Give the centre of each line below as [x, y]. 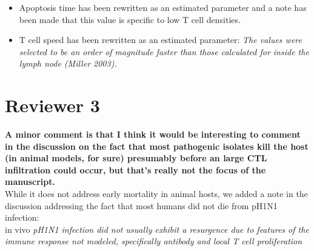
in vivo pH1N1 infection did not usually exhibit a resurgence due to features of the [157, 229]
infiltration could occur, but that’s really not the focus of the [135, 169]
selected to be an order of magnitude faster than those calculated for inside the [164, 51]
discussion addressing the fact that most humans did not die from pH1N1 [141, 205]
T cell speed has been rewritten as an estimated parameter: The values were [160, 40]
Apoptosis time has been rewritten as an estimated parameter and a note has [163, 7]
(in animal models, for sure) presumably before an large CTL [136, 158]
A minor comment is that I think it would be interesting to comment [153, 134]
